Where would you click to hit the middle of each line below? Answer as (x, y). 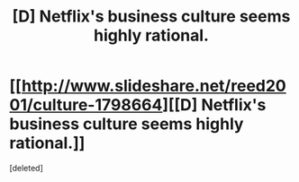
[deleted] (26, 168)
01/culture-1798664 (86, 105)
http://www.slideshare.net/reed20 (154, 86)
